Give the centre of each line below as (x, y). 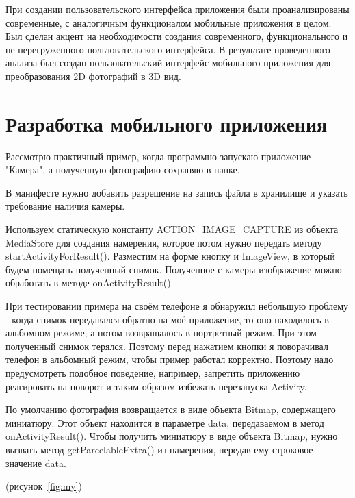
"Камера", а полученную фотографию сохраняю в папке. (123, 170)
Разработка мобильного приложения (167, 123)
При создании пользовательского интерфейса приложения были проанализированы (177, 9)
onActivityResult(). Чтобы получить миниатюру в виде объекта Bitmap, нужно (172, 436)
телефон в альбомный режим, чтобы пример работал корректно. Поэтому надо (170, 359)
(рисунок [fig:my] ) (44, 486)
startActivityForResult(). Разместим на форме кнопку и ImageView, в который (170, 256)
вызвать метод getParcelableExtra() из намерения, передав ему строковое (159, 449)
